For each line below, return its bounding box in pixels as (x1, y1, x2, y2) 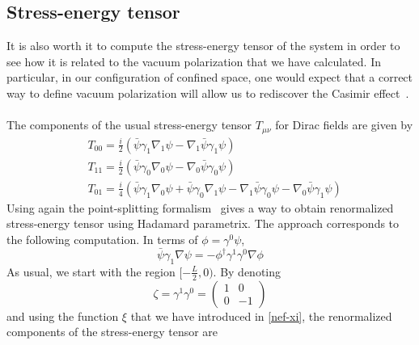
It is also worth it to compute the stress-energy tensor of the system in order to (6, 37, 400, 54)
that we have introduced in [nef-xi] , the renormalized (130, 307, 392, 324)
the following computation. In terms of (6, 230, 198, 247)
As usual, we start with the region (6, 263, 176, 280)
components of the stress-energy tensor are (6, 323, 218, 340)
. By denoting (213, 263, 281, 280)
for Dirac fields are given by (275, 116, 413, 133)
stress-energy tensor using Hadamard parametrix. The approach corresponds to (6, 215, 400, 232)
